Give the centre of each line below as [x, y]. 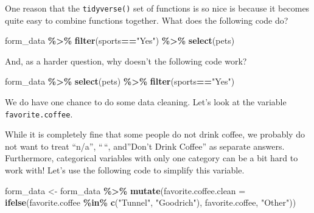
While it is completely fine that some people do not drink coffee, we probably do [155, 134]
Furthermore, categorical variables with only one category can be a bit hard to [152, 158]
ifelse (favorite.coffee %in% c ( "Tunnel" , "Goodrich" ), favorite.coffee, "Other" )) [151, 202]
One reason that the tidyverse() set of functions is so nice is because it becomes [157, 8]
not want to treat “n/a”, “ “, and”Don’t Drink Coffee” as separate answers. [145, 146]
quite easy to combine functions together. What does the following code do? [147, 20]
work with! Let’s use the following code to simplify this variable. [125, 170]
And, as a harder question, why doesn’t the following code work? [126, 61]
